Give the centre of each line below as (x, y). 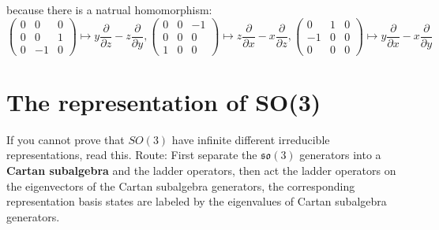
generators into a (340, 155)
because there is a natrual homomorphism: (109, 9)
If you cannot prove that (66, 139)
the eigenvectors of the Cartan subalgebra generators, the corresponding (181, 185)
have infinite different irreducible (251, 139)
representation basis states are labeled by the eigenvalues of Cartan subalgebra (197, 201)
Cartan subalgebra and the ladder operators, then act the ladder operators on (201, 171)
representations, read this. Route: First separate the (132, 155)
